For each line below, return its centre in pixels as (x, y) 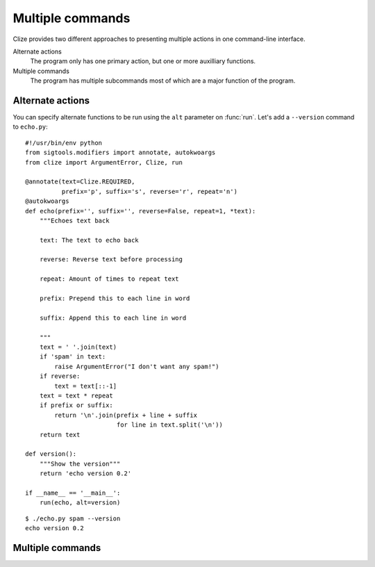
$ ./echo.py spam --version (73, 518)
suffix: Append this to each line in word (113, 318)
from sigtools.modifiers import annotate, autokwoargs (120, 153)
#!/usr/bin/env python (64, 143)
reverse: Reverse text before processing (111, 260)
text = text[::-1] (86, 386)
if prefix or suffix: (76, 405)
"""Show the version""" (80, 463)
